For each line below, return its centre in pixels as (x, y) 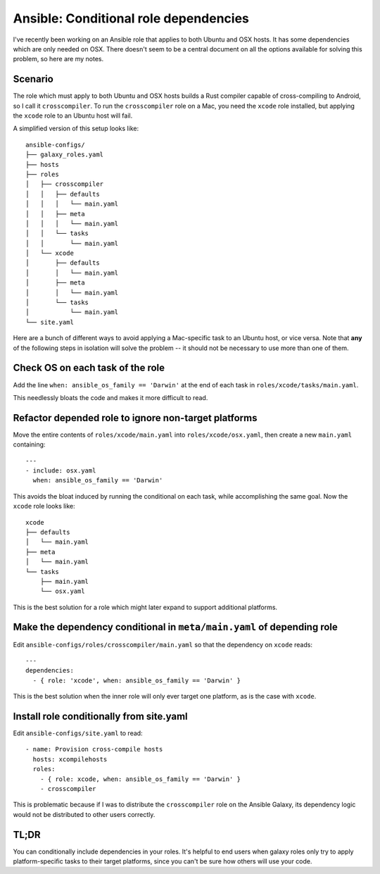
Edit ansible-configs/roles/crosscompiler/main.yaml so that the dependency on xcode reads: (163, 644)
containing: (29, 444)
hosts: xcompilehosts (70, 759)
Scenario (33, 79)
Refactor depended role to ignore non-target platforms (135, 418)
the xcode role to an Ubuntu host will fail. (73, 116)
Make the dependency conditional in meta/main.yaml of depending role (175, 627)
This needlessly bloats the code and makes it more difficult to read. (110, 397)
